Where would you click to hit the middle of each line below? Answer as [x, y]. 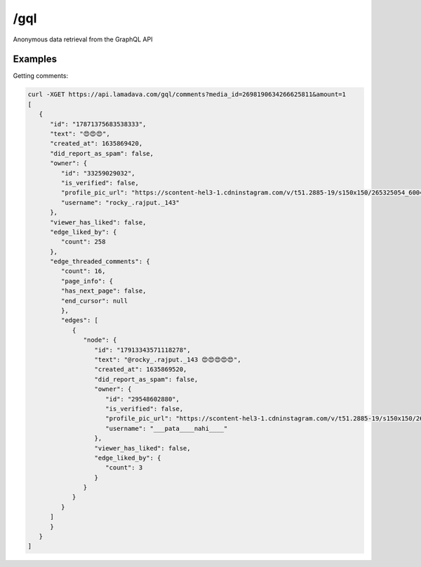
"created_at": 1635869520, [141, 369]
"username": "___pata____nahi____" [167, 428]
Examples [35, 59]
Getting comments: [41, 76]
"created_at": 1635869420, [96, 144]
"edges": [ [79, 320]
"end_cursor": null [94, 301]
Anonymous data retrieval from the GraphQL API [83, 39]
